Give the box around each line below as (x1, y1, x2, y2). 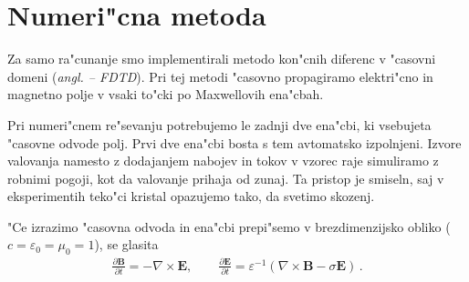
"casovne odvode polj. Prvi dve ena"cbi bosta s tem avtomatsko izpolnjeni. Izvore (7, 133, 462, 152)
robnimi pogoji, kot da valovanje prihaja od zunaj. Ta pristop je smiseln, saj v (7, 168, 444, 187)
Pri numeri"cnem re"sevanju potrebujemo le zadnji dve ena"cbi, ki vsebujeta (7, 115, 432, 134)
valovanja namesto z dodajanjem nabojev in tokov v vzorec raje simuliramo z (7, 151, 439, 170)
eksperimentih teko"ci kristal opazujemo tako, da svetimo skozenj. (7, 186, 375, 206)
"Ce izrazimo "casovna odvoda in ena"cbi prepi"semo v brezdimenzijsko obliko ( (7, 217, 451, 236)
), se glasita (94, 235, 159, 254)
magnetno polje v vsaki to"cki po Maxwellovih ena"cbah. (7, 85, 324, 104)
